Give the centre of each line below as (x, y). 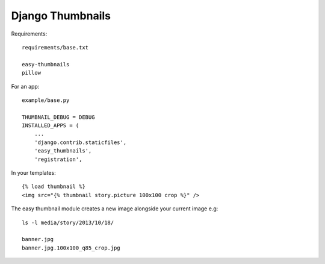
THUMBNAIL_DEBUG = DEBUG (58, 117)
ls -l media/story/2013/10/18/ (68, 222)
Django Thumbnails (61, 16)
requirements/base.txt (55, 47)
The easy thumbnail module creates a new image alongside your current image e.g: (115, 209)
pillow (32, 73)
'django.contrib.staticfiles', (80, 142)
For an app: (25, 86)
